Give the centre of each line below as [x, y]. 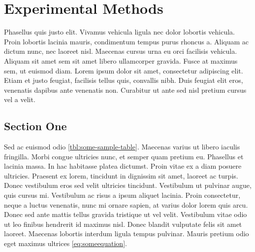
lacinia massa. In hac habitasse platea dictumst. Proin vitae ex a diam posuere [123, 166]
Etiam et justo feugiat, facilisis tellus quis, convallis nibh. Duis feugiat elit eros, [124, 80]
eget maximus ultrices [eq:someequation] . [65, 243]
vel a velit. [20, 99]
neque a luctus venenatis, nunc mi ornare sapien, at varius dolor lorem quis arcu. [126, 204]
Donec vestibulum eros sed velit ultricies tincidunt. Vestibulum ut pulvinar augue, [128, 185]
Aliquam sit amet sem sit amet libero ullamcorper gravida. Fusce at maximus [121, 60]
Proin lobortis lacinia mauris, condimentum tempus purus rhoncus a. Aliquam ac [127, 41]
